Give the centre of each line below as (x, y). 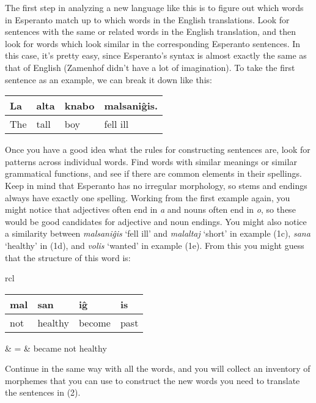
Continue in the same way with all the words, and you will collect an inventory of (158, 368)
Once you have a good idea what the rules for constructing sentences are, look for (158, 150)
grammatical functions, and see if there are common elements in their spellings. (153, 173)
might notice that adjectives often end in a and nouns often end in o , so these (150, 209)
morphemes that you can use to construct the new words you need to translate (152, 380)
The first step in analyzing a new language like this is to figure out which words (154, 7)
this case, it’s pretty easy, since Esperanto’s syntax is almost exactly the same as (156, 55)
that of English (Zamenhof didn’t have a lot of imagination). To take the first (150, 67)
